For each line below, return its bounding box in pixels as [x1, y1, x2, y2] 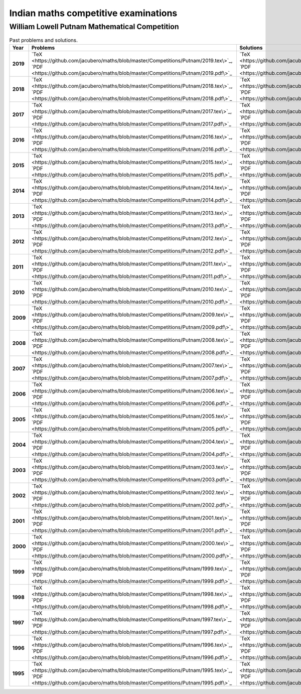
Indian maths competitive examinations [9, 8, 178, 19]
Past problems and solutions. [9, 37, 78, 44]
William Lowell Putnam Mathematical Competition [9, 22, 179, 31]
